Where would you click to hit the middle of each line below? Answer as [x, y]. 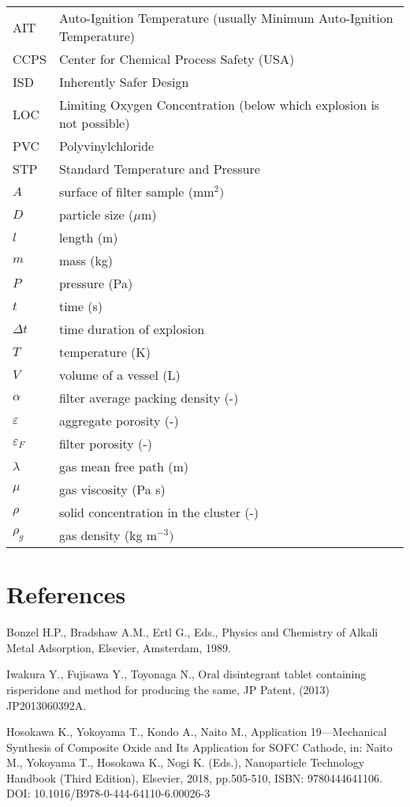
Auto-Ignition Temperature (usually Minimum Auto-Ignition [226, 18]
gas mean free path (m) [124, 466]
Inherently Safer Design [124, 82]
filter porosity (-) [105, 443]
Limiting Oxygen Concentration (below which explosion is [219, 105]
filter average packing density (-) [149, 398]
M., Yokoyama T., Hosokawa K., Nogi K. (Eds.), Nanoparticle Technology [186, 762]
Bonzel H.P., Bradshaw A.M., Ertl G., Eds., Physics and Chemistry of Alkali [192, 632]
